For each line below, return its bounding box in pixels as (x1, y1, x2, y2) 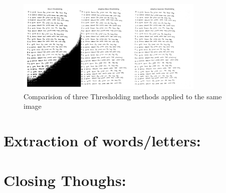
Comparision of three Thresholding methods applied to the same (24, 91, 222, 101)
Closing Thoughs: (4, 169, 126, 190)
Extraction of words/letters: (4, 130, 201, 151)
